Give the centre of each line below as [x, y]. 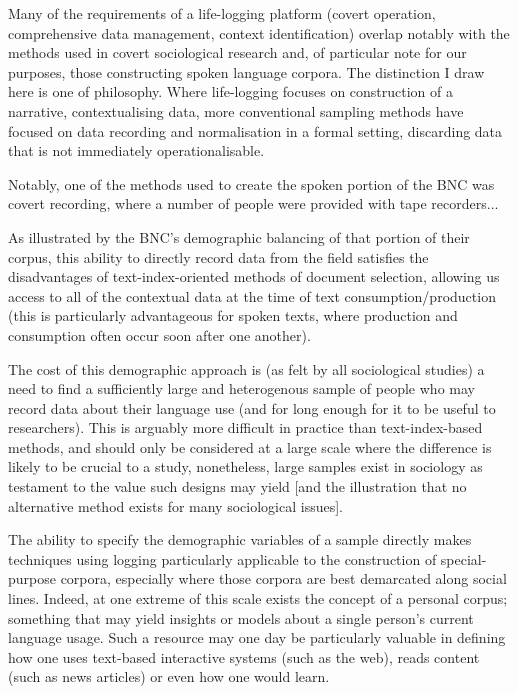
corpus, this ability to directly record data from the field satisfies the [218, 256]
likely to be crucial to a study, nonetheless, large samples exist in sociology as [245, 466]
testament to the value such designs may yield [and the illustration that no [237, 486]
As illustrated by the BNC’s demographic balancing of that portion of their [239, 236]
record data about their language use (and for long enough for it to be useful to [252, 407]
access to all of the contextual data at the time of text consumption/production [252, 295]
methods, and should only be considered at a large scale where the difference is [250, 446]
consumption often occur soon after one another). [159, 334]
